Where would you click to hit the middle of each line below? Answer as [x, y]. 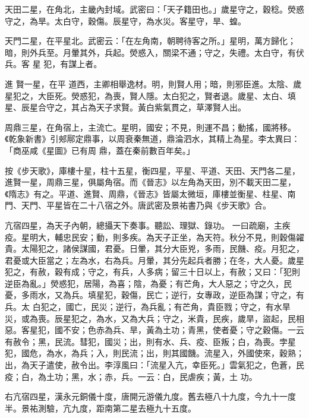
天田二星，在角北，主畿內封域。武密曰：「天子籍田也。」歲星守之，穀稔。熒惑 [154, 9]
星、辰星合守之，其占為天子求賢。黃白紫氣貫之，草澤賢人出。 [125, 107]
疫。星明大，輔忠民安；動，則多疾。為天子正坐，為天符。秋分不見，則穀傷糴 [154, 237]
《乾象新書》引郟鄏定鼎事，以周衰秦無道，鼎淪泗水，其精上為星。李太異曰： [152, 139]
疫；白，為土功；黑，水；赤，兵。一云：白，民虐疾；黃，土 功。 [131, 376]
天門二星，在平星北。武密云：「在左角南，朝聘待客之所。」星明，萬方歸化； [150, 41]
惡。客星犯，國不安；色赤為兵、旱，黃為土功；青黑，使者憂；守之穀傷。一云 [154, 330]
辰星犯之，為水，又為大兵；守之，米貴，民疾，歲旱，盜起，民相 [179, 318]
